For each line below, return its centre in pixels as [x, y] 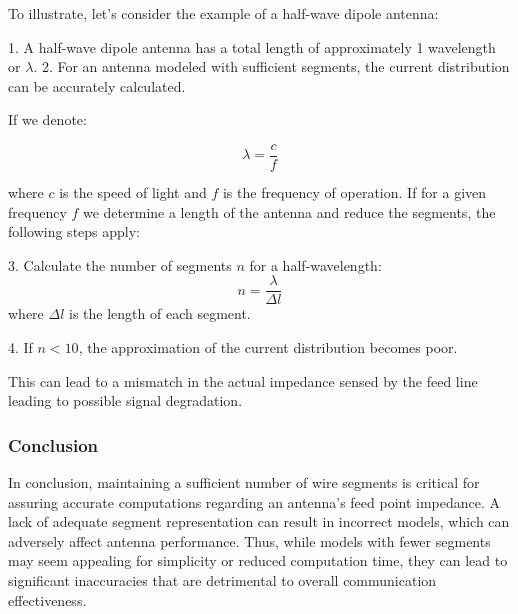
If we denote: [47, 119]
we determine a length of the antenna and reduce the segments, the [289, 211]
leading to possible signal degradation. [125, 400]
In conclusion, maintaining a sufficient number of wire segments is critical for [244, 482]
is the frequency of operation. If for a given [354, 192]
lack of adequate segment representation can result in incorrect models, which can [259, 521]
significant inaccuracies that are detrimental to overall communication [222, 580]
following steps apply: [74, 231]
